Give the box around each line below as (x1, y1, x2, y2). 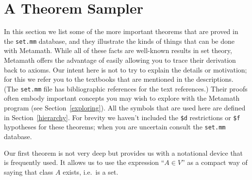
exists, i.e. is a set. (63, 166, 118, 177)
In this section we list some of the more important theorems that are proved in (4, 26, 238, 36)
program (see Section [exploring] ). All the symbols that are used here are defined (4, 103, 246, 112)
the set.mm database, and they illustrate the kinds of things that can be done (4, 36, 235, 46)
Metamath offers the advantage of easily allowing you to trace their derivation (4, 54, 236, 65)
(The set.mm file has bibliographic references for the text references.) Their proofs (4, 83, 248, 93)
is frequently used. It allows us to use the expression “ (4, 157, 165, 167)
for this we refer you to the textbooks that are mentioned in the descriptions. (4, 74, 234, 84)
